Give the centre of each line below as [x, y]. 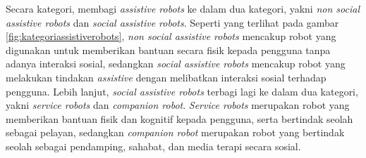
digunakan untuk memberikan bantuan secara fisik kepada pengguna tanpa [168, 50]
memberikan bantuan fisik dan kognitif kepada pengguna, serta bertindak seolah [179, 118]
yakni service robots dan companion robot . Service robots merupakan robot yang [178, 105]
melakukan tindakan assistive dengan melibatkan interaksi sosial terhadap [166, 77]
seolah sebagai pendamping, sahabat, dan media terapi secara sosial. [153, 146]
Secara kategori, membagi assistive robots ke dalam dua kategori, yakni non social [183, 8]
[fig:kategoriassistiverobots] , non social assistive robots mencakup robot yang [171, 36]
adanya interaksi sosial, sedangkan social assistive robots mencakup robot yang [176, 64]
